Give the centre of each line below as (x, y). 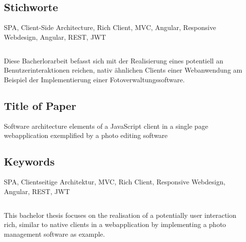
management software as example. (55, 234)
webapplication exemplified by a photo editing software (86, 135)
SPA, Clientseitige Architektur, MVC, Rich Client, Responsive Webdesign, (115, 182)
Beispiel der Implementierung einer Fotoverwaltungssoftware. (94, 79)
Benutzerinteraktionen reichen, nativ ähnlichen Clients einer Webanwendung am (123, 70)
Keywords (29, 161)
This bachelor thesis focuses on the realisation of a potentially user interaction (120, 215)
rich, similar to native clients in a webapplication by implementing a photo (115, 224)
